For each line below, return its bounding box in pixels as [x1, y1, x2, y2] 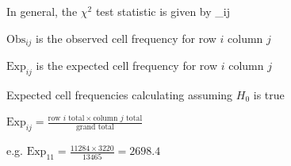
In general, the [6, 3, 78, 19]
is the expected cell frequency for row [36, 57, 218, 74]
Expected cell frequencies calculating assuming [6, 86, 233, 102]
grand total [75, 123, 114, 132]
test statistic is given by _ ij [95, 3, 230, 19]
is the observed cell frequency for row [36, 29, 216, 46]
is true [253, 86, 285, 102]
